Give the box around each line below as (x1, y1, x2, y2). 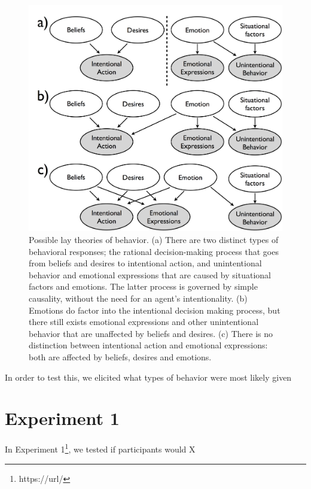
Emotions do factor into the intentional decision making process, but (29, 303, 280, 316)
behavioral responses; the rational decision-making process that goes (29, 245, 279, 257)
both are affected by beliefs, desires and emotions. (29, 350, 212, 363)
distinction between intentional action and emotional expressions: (29, 339, 268, 351)
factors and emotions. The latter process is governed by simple (29, 280, 258, 293)
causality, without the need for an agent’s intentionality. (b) (29, 291, 248, 304)
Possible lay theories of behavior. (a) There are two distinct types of (29, 233, 279, 245)
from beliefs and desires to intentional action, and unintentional (29, 257, 262, 269)
